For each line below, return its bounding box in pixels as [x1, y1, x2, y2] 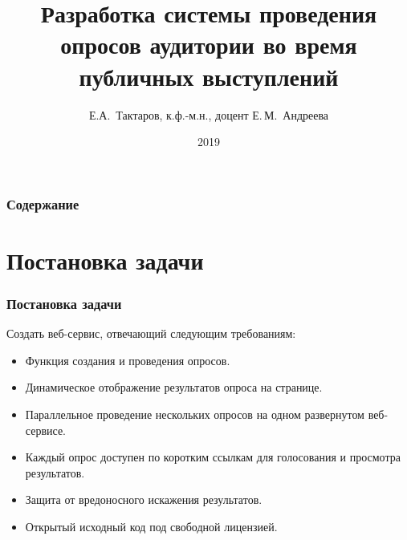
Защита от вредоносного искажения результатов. [25, 491, 263, 508]
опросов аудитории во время [60, 28, 357, 61]
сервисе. [25, 421, 66, 438]
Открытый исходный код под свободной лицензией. [25, 518, 278, 534]
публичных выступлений [79, 59, 339, 92]
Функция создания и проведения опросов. [25, 351, 230, 368]
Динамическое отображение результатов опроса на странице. [25, 379, 323, 396]
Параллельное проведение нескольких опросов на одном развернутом [25, 405, 364, 422]
